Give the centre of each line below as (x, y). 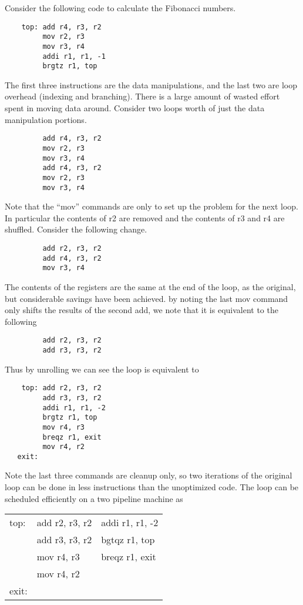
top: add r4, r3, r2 (61, 27)
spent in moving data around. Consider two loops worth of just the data (135, 108)
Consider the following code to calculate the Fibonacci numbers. (120, 8)
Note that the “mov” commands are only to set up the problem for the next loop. (151, 206)
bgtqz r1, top (128, 540)
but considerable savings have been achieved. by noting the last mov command (147, 298)
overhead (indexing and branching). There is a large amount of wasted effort (142, 96)
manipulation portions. (46, 119)
